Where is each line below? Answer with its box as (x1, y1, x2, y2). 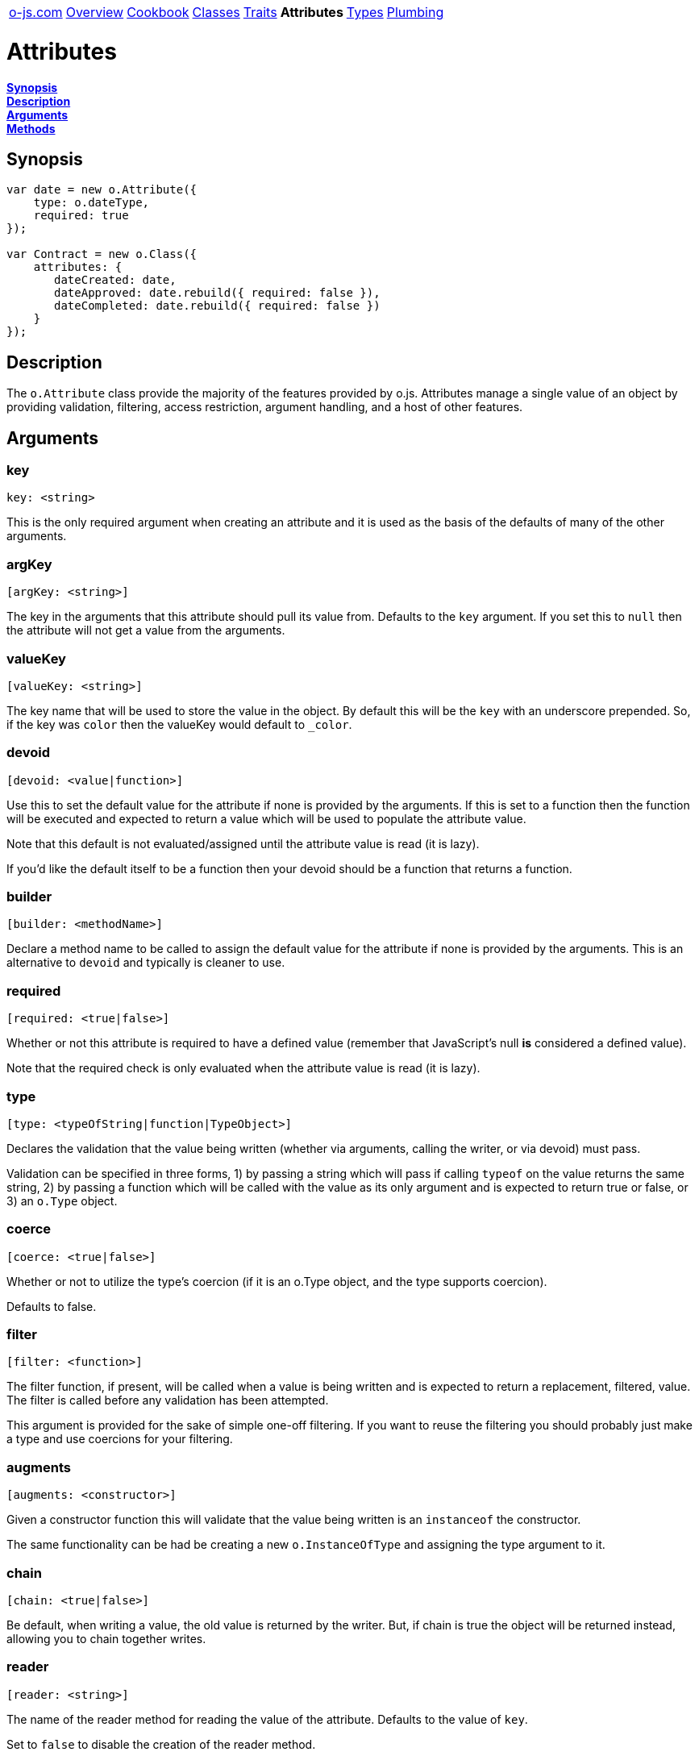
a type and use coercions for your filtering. (6, 1432, 233, 1446)
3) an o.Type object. (6, 1193, 118, 1208)
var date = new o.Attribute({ (6, 183, 198, 197)
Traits (243, 4, 277, 20)
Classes (192, 4, 240, 20)
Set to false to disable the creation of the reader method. (6, 1737, 316, 1751)
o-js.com (9, 4, 63, 20)
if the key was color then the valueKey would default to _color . (6, 717, 352, 731)
